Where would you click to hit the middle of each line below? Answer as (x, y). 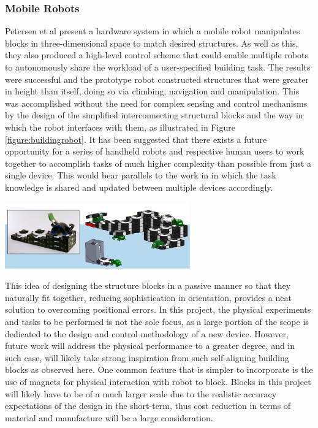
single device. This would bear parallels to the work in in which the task (141, 175)
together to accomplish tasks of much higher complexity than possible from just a (158, 163)
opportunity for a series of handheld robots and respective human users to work (155, 151)
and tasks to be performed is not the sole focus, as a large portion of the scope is (157, 322)
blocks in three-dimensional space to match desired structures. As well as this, (152, 43)
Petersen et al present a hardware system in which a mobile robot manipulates (153, 31)
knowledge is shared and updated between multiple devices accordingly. (139, 187)
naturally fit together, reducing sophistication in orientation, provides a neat (148, 297)
